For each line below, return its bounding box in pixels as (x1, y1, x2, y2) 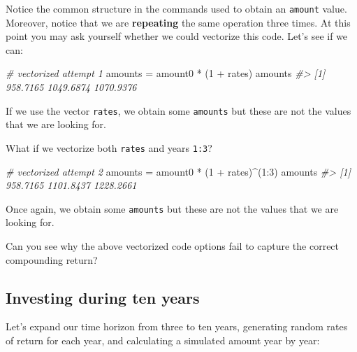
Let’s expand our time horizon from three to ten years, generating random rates (6, 319, 348, 334)
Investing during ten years (6, 286, 200, 308)
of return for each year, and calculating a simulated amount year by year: (6, 332, 320, 347)
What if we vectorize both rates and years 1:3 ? (6, 140, 212, 155)
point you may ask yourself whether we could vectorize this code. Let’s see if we (6, 29, 348, 43)
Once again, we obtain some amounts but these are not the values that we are (6, 201, 339, 216)
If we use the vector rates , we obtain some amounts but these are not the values (6, 103, 351, 118)
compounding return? (6, 252, 98, 267)
